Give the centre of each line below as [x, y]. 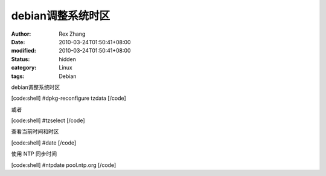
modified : [24, 51]
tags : [18, 76]
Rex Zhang [72, 34]
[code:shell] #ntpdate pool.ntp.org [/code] [64, 165]
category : [24, 68]
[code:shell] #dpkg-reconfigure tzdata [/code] [69, 98]
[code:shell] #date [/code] [44, 143]
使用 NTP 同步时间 [34, 154]
